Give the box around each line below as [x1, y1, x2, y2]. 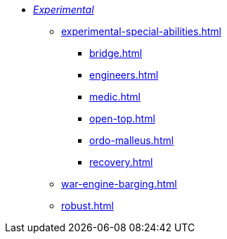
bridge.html [89, 47, 143, 59]
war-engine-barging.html [61, 178, 177, 190]
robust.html [61, 200, 114, 212]
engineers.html [89, 69, 159, 81]
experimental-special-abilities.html [61, 25, 221, 37]
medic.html [89, 91, 141, 103]
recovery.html [89, 156, 153, 168]
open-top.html [89, 112, 155, 124]
